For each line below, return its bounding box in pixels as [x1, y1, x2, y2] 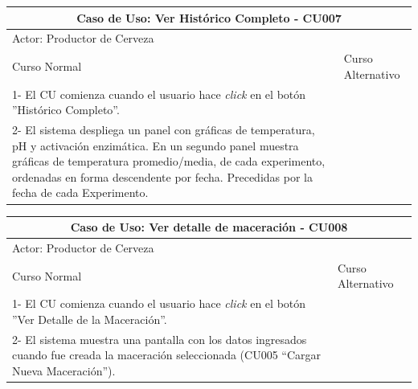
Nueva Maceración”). [12, 362, 116, 379]
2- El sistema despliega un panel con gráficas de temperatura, [12, 121, 315, 138]
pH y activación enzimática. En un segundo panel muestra [12, 137, 299, 154]
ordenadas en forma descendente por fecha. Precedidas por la [12, 168, 313, 185]
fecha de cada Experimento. [12, 184, 149, 201]
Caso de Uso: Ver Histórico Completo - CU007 [76, 9, 342, 26]
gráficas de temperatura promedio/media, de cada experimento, [12, 153, 326, 170]
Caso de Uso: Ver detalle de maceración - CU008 [70, 219, 348, 235]
